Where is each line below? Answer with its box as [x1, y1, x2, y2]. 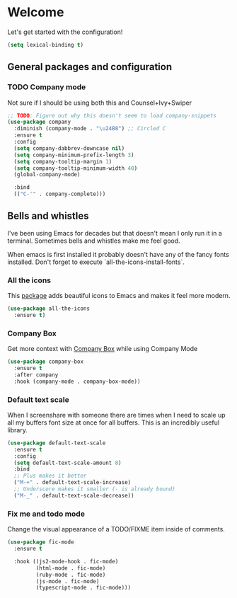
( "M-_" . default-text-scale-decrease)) [13, 492, 134, 499]
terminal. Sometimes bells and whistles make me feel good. [7, 236, 180, 245]
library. [7, 425, 28, 434]
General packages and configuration [7, 61, 172, 73]
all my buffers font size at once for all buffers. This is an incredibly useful [7, 418, 220, 427]
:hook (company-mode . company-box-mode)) [13, 378, 141, 385]
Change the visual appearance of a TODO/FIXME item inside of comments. [7, 525, 225, 534]
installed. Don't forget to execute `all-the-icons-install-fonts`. [7, 258, 185, 266]
